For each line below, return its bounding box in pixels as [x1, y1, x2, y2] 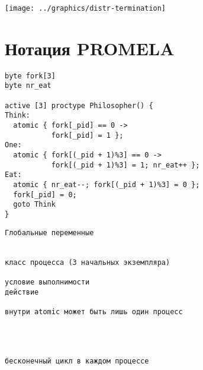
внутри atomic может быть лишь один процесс [5, 307, 183, 316]
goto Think [13, 200, 56, 209]
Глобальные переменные [5, 228, 94, 237]
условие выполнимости [5, 277, 90, 286]
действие [5, 287, 39, 296]
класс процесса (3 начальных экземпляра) [5, 258, 170, 267]
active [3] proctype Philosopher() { [5, 101, 153, 110]
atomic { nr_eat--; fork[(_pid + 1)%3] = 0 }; [13, 181, 200, 189]
